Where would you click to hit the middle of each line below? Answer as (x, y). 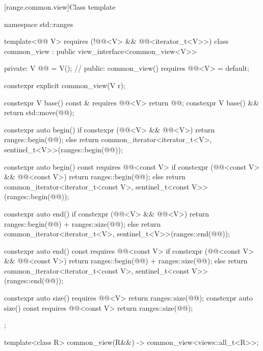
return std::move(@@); (39, 112)
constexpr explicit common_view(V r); (65, 85)
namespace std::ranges (39, 24)
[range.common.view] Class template (60, 7)
